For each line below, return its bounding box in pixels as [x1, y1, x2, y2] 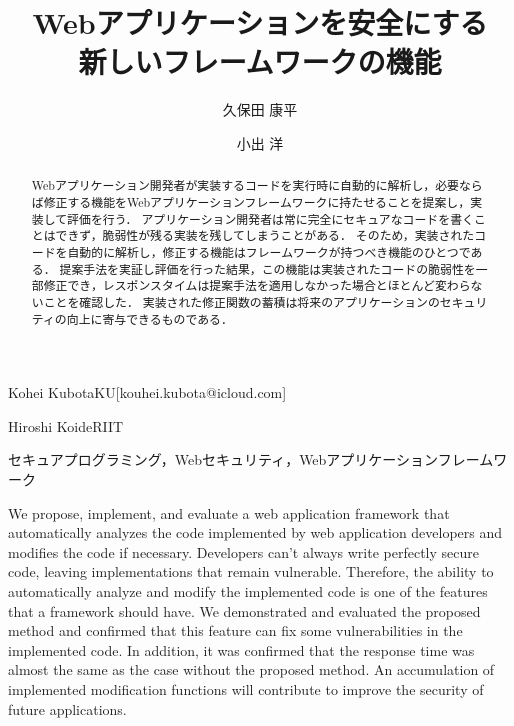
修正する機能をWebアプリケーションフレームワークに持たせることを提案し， [43, 193, 471, 210]
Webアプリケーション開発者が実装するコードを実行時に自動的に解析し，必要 [31, 177, 459, 194]
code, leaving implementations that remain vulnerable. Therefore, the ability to [8, 561, 494, 582]
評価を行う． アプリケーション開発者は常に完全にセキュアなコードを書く [67, 210, 474, 227]
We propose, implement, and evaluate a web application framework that [8, 502, 450, 523]
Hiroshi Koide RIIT [8, 415, 124, 436]
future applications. [8, 698, 127, 719]
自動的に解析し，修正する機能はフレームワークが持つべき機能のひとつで [67, 243, 471, 260]
